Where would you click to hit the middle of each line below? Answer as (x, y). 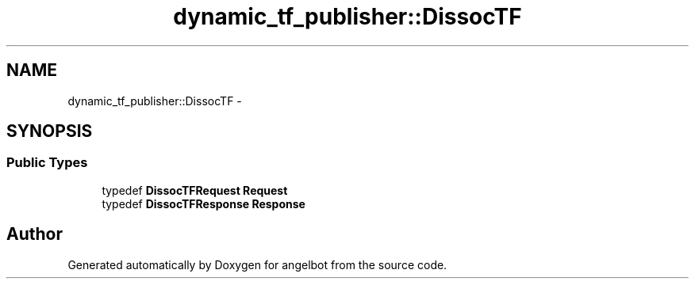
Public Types (47, 163)
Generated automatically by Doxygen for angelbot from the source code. (257, 264)
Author (35, 234)
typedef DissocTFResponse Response (204, 203)
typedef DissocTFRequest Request (195, 190)
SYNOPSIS (50, 131)
